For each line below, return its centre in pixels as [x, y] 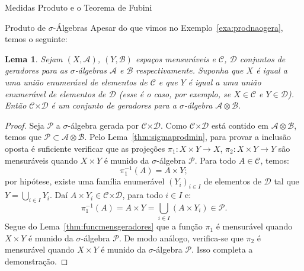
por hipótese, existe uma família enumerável [85, 181]
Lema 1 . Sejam [34, 58]
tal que [287, 181]
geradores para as [36, 70]
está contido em [240, 125]
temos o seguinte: [36, 39]
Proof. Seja [25, 125]
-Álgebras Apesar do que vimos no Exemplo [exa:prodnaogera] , [168, 27]
